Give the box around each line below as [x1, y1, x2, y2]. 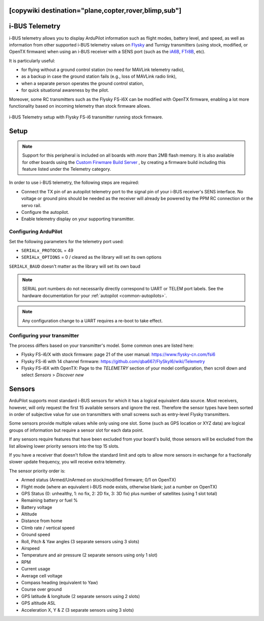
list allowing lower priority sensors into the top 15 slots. [9, 443, 120, 449]
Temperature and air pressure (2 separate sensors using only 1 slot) [21, 552, 158, 558]
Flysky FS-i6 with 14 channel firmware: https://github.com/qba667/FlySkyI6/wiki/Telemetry [21, 358, 205, 364]
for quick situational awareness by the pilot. [21, 87, 110, 93]
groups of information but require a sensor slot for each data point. [9, 427, 144, 433]
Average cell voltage [21, 573, 63, 578]
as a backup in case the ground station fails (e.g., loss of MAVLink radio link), [21, 73, 177, 79]
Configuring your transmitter [9, 332, 79, 339]
